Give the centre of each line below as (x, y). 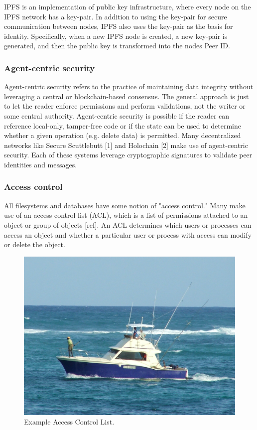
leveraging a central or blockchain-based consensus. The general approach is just (127, 96)
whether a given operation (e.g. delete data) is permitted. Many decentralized (123, 135)
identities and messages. (41, 164)
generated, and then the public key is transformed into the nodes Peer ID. (117, 46)
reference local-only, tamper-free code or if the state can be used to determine (123, 125)
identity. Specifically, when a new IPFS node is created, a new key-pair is (116, 36)
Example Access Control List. (69, 422)
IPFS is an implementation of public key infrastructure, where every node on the (128, 6)
